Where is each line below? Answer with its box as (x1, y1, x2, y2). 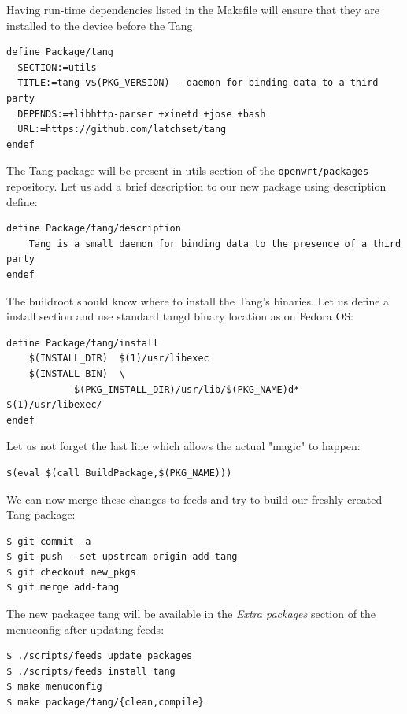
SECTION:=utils (17, 61, 97, 73)
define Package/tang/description (6, 223, 181, 235)
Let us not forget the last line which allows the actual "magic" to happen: (6, 438, 361, 454)
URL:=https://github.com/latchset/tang (17, 124, 227, 135)
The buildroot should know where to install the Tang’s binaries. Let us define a (6, 292, 390, 309)
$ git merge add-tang (6, 582, 120, 594)
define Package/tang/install (6, 337, 159, 349)
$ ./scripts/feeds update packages (6, 650, 193, 662)
